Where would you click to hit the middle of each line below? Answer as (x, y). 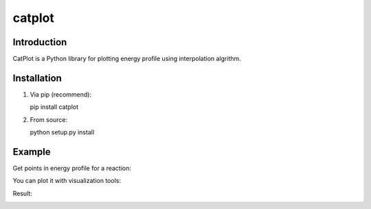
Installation (37, 78)
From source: (49, 119)
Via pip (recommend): (61, 94)
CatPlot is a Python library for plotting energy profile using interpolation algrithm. (127, 59)
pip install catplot (54, 107)
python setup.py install (62, 132)
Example (32, 152)
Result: (22, 193)
